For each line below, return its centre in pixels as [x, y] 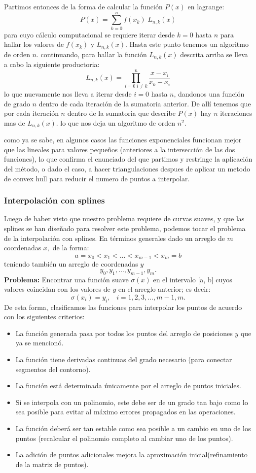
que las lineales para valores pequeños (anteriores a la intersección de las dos [120, 149]
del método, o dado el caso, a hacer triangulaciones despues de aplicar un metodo [127, 168]
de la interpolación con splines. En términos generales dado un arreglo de [114, 238]
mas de [15, 122]
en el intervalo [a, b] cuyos [193, 279]
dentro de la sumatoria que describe [121, 113]
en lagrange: [206, 6]
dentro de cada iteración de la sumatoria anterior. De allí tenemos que [145, 103]
